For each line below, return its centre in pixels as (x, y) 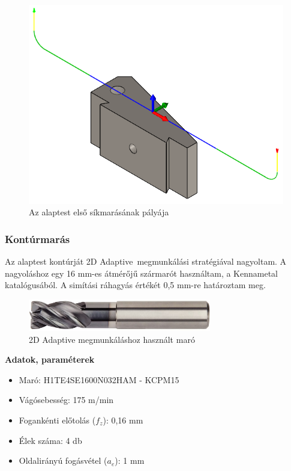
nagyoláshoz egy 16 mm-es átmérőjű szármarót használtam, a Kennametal (141, 273)
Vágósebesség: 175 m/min (66, 400)
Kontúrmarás (37, 239)
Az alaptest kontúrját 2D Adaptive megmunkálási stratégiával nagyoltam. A (146, 261)
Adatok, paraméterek (50, 359)
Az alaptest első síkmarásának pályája (99, 212)
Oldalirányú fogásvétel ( (63, 460)
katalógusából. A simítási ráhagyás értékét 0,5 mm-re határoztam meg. (135, 285)
